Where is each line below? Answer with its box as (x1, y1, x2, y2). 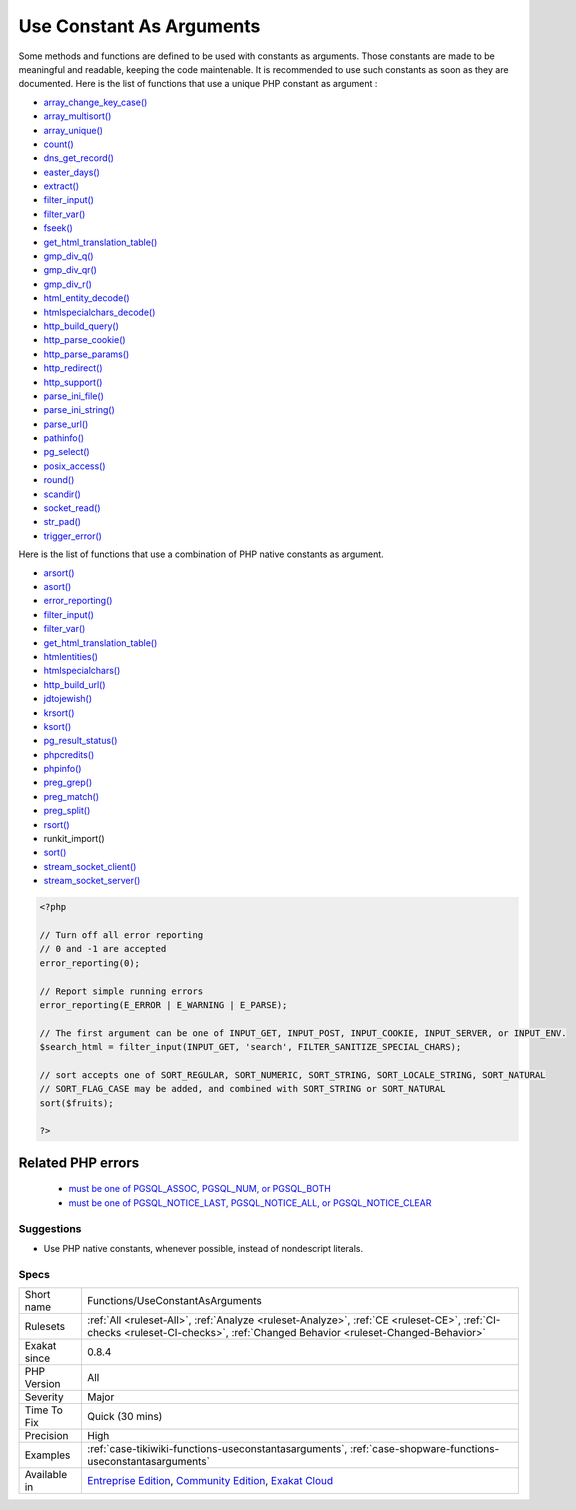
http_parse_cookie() (43, 334, 126, 346)
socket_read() (43, 502, 101, 514)
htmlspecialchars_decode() (43, 306, 156, 318)
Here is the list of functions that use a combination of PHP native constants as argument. (18, 548, 384, 560)
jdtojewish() (43, 693, 93, 705)
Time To (24, 1403, 64, 1417)
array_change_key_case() (43, 96, 148, 108)
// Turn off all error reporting (39, 929, 204, 940)
